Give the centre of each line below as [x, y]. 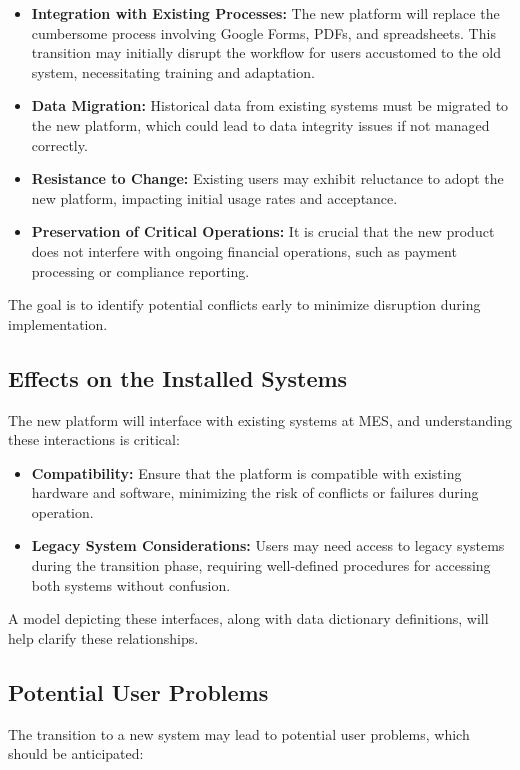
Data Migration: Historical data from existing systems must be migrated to [270, 105]
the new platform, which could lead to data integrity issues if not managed [260, 124]
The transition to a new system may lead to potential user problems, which [239, 733]
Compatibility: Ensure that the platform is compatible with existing [246, 472]
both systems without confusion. [131, 584]
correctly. [59, 144]
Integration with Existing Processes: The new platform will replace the [265, 13]
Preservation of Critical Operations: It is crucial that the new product [263, 231]
